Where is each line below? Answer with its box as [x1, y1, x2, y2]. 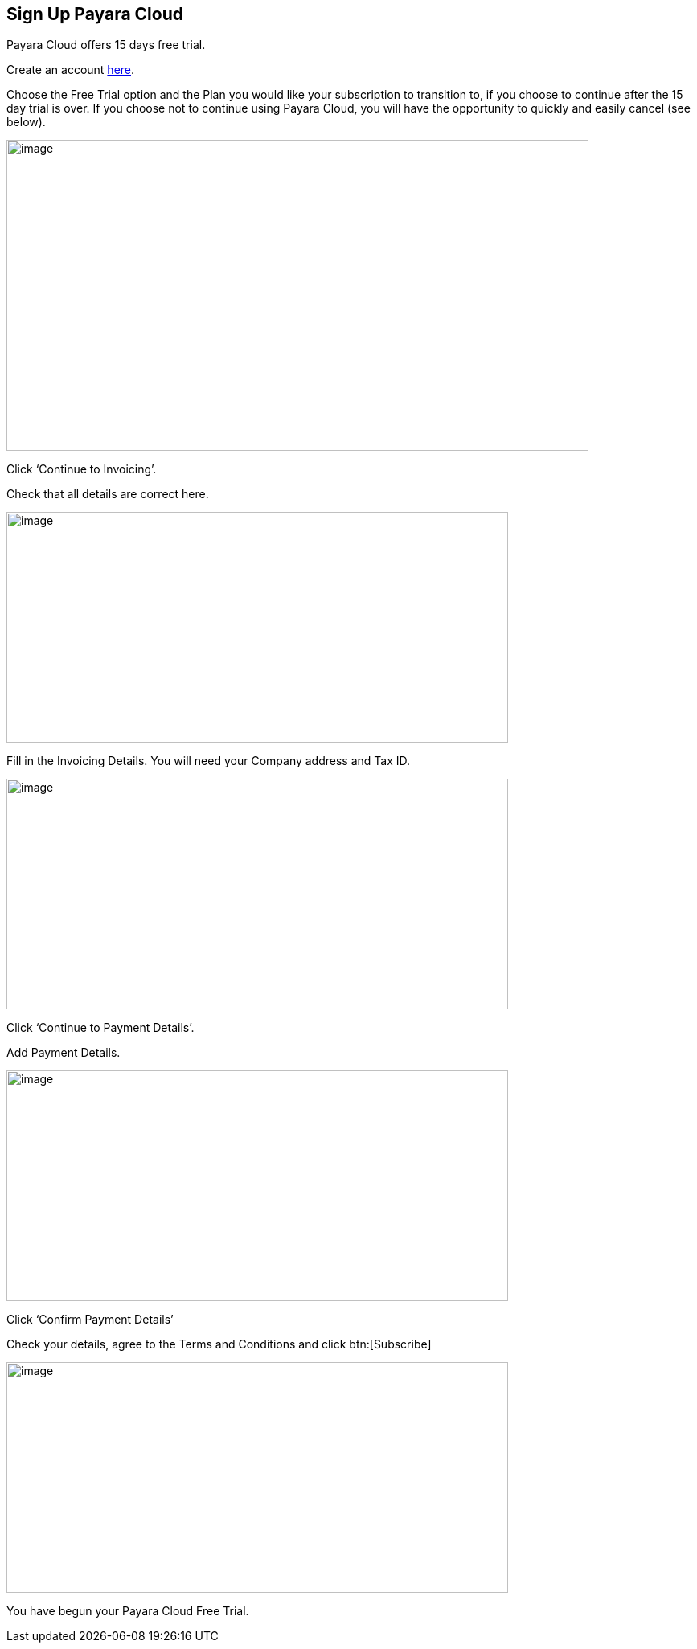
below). [6, 115, 46, 129]
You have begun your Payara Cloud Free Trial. [6, 1604, 249, 1618]
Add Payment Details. [6, 1045, 121, 1060]
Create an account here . [6, 63, 135, 77]
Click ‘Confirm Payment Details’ [6, 1312, 174, 1327]
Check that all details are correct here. [6, 487, 209, 501]
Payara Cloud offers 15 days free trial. [6, 38, 206, 52]
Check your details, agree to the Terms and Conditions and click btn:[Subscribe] [6, 1337, 432, 1352]
